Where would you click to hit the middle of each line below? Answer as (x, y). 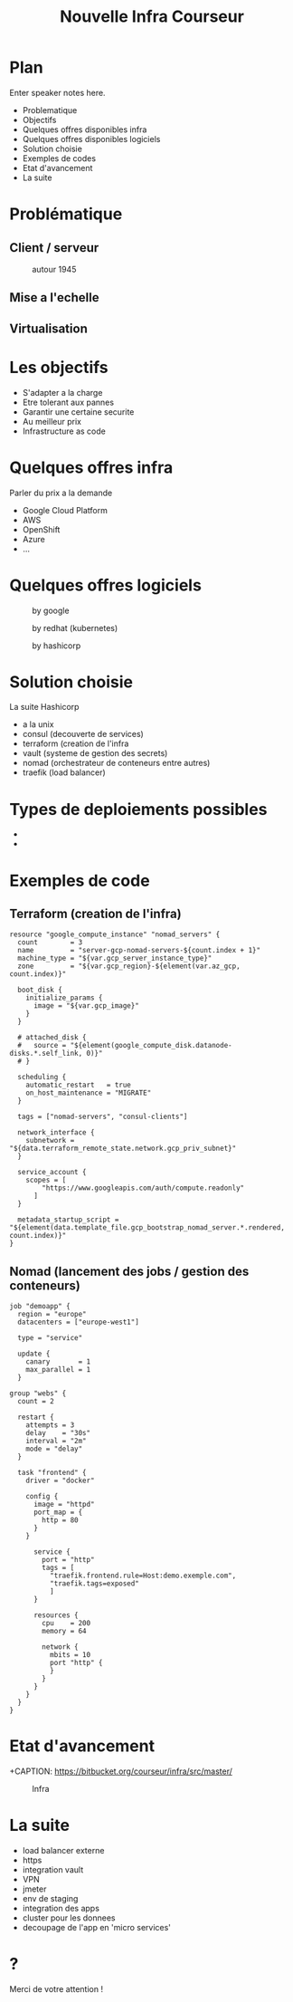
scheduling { (42, 1078)
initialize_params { (64, 998)
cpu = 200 (66, 1624)
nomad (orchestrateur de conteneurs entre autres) (116, 763)
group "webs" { (38, 1394)
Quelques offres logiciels (105, 585)
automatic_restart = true (78, 1085)
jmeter (34, 1889)
